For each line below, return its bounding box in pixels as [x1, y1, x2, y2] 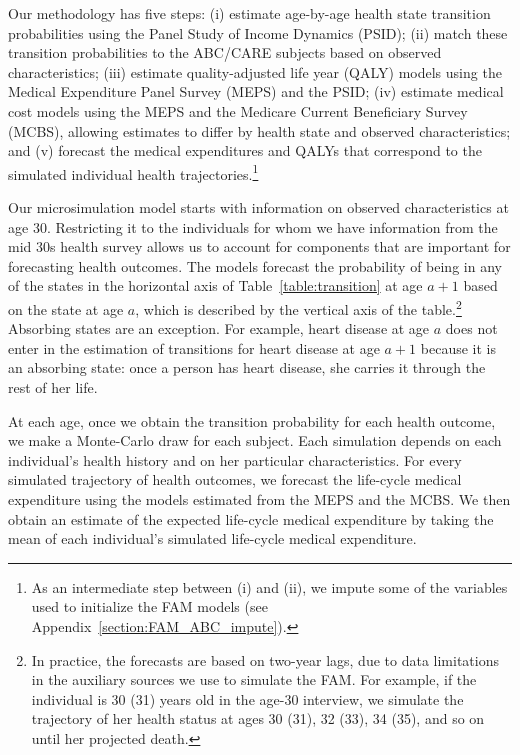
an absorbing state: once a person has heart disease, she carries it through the [8, 357, 486, 378]
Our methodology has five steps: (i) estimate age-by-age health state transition [8, 3, 491, 23]
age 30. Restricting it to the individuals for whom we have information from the [8, 216, 498, 237]
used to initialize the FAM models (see [31, 596, 268, 617]
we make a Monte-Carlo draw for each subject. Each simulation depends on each [8, 430, 502, 451]
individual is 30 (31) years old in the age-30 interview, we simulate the [31, 688, 464, 709]
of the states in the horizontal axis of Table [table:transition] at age [8, 275, 423, 296]
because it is [420, 337, 496, 358]
